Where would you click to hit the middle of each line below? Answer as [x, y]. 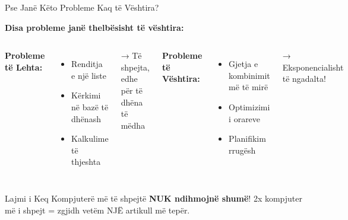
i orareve [245, 118]
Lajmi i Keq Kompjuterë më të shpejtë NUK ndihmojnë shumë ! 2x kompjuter [154, 198]
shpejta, [135, 67]
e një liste [89, 75]
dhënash [86, 118]
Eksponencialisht [313, 67]
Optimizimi [249, 106]
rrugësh [242, 150]
